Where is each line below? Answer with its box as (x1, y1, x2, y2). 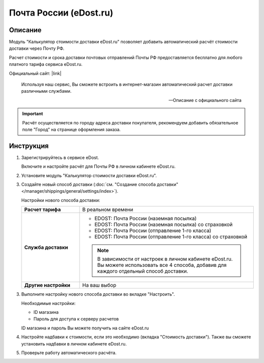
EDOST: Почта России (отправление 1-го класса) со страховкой (94, 233, 248, 240)
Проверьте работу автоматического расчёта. (21, 349, 117, 356)
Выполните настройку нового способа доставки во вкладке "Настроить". (21, 291, 176, 297)
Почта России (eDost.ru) (9, 7, 113, 18)
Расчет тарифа (24, 206, 61, 213)
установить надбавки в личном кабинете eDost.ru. (21, 341, 127, 346)
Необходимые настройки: (21, 300, 76, 306)
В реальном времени (82, 206, 133, 213)
